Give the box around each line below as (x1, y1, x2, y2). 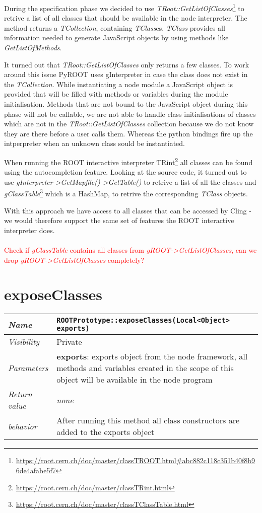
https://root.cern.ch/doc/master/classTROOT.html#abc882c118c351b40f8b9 (16, 455, 255, 466)
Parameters (8, 362, 48, 374)
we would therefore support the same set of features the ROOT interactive (4, 215, 234, 226)
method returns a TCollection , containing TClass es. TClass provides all (4, 22, 225, 33)
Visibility (8, 336, 40, 348)
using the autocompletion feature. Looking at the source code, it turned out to (4, 167, 247, 177)
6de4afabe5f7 (16, 465, 56, 475)
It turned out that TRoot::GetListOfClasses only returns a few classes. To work (4, 59, 249, 69)
